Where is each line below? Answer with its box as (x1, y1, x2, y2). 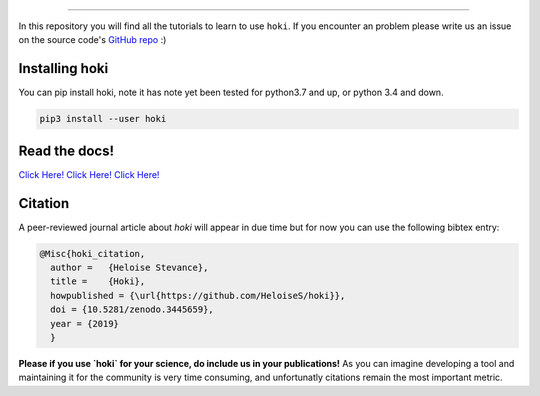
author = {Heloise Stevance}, (50, 262, 209, 274)
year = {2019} (50, 318, 120, 329)
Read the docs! (18, 142, 115, 159)
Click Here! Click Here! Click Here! (18, 168, 160, 180)
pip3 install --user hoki (39, 113, 167, 125)
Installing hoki (18, 60, 109, 77)
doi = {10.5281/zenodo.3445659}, (50, 304, 214, 315)
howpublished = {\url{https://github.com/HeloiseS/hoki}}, (50, 290, 346, 301)
